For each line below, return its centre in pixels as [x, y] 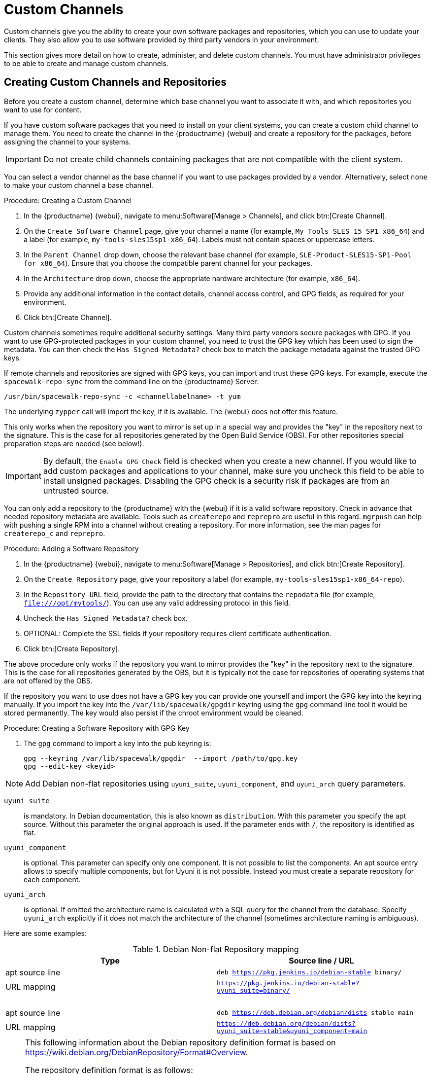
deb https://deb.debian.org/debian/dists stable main [315, 1013]
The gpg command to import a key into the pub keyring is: [117, 743]
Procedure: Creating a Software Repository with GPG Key [97, 728]
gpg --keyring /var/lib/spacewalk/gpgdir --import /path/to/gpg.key [161, 758]
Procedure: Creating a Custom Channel [67, 200]
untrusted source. [76, 490]
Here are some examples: [46, 933]
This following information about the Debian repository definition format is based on [181, 1042]
